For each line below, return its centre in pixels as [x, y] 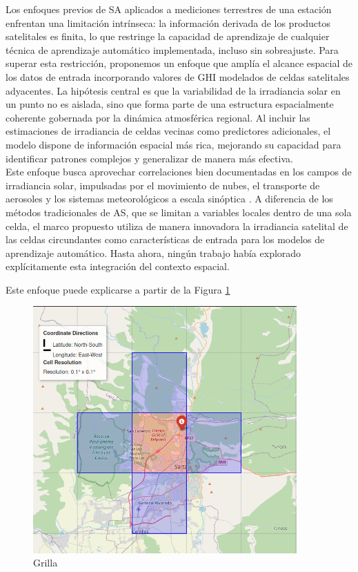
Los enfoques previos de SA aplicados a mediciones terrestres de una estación [169, 9]
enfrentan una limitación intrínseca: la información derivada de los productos [168, 22]
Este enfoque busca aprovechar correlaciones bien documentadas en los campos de [179, 172]
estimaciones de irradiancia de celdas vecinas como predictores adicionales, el [168, 131]
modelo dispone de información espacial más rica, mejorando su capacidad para [173, 144]
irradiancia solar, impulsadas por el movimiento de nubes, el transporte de [163, 185]
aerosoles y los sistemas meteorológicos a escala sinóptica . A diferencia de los [169, 199]
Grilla [46, 563]
